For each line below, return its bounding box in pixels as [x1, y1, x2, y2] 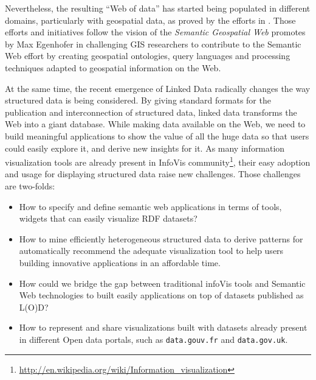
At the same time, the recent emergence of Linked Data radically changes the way [5, 82, 311, 94]
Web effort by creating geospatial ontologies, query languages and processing [5, 49, 290, 62]
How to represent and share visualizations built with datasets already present [19, 321, 307, 334]
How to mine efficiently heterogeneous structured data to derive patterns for [19, 232, 303, 245]
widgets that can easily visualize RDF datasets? [19, 212, 197, 225]
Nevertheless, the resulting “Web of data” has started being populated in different [5, 2, 311, 14]
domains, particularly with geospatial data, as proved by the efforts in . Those [5, 13, 296, 26]
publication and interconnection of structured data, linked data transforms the [5, 105, 297, 118]
